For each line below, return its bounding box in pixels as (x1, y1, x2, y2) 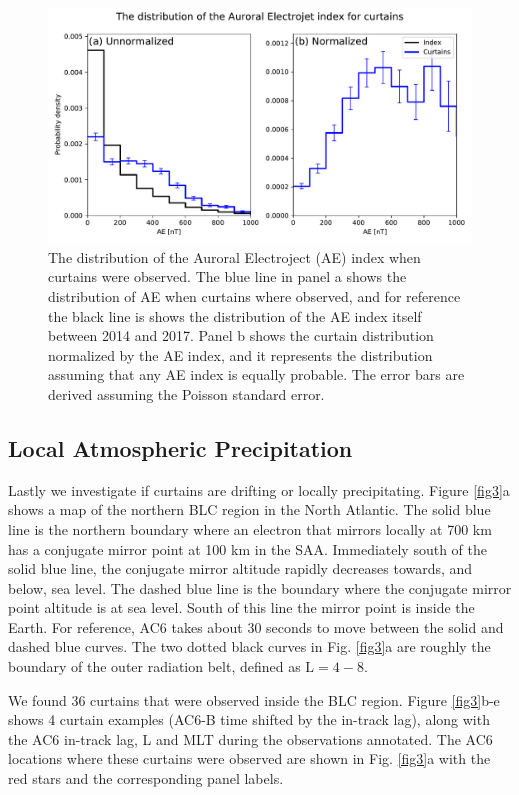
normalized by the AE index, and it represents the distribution (48, 344, 433, 365)
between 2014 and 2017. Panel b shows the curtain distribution (48, 325, 434, 346)
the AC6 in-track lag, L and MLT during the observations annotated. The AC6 (8, 728, 493, 749)
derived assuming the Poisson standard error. (48, 383, 325, 404)
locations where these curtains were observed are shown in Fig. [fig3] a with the (8, 748, 491, 769)
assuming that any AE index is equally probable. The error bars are (48, 364, 465, 385)
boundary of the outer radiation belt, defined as (8, 656, 301, 677)
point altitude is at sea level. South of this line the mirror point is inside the (8, 597, 475, 618)
